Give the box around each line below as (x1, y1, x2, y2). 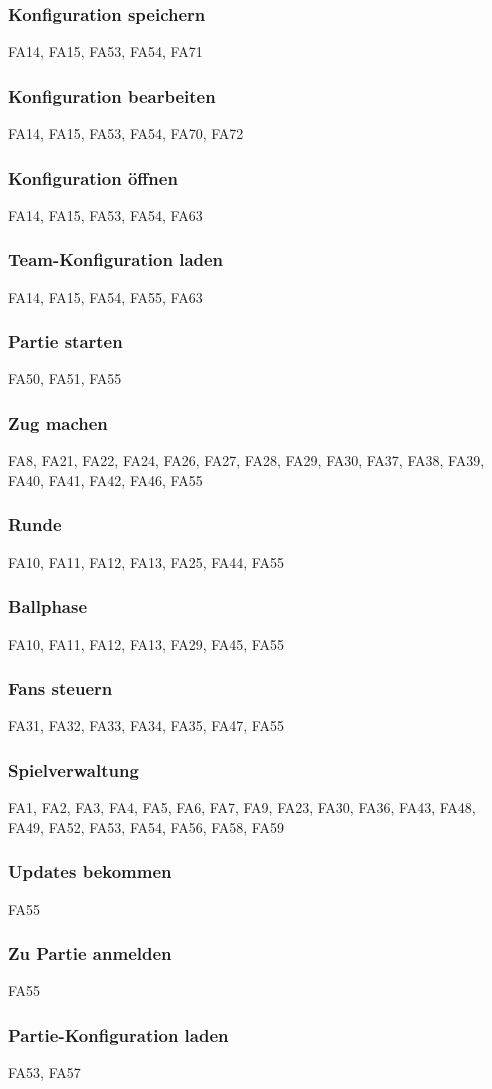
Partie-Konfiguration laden (8, 1022, 229, 1047)
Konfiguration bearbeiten (8, 83, 216, 108)
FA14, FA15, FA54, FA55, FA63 (8, 286, 203, 307)
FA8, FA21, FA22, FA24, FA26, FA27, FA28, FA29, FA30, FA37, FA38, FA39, (8, 450, 485, 471)
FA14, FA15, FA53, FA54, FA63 (8, 204, 203, 225)
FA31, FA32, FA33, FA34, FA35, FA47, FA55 (8, 715, 284, 736)
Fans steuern (8, 676, 113, 701)
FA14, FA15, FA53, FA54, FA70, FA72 (8, 123, 244, 144)
